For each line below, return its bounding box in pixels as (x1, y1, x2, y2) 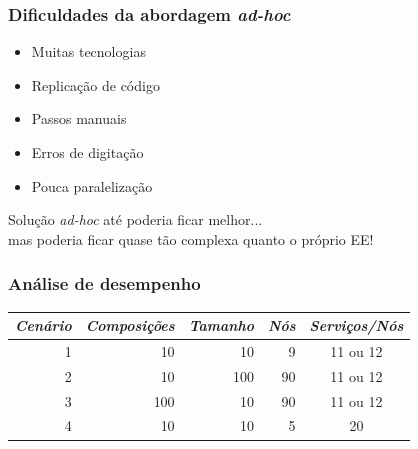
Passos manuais (31, 108, 127, 129)
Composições (85, 315, 175, 336)
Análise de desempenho (8, 271, 201, 296)
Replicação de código (31, 74, 160, 95)
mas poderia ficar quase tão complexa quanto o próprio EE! (8, 228, 374, 249)
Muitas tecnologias (31, 41, 146, 62)
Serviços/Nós (309, 315, 404, 336)
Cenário (15, 315, 72, 336)
